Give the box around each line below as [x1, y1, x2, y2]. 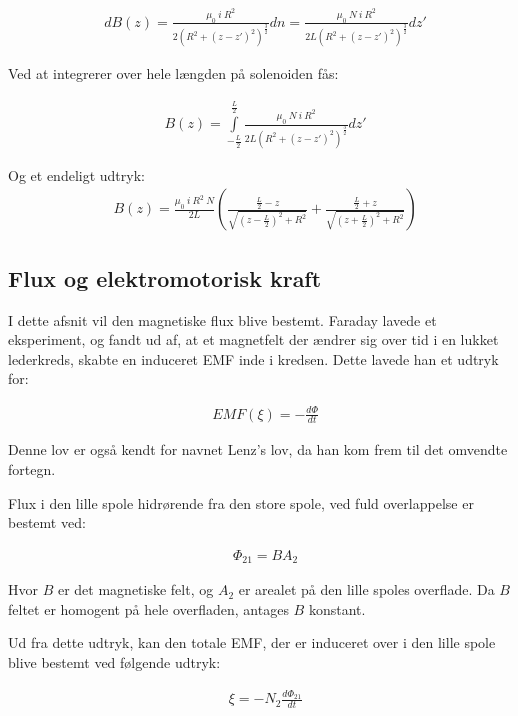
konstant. [308, 598, 366, 619]
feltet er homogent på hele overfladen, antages [8, 598, 289, 619]
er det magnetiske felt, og [57, 579, 214, 600]
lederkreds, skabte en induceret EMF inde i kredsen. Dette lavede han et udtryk [8, 348, 499, 369]
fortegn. [8, 458, 56, 479]
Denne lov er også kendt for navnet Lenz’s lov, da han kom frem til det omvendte [8, 439, 508, 460]
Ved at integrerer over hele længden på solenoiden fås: [8, 63, 339, 84]
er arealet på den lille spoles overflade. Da [238, 579, 495, 600]
